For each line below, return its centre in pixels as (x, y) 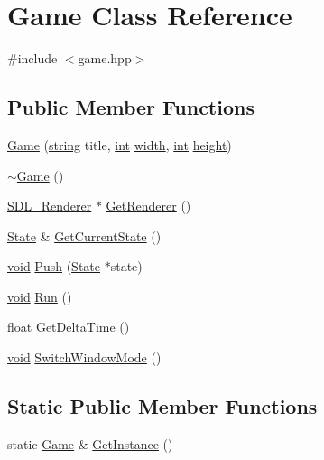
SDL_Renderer (50, 206)
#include (32, 58)
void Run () (40, 296)
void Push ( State (54, 266)
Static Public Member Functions (162, 406)
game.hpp (105, 58)
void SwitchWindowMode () (84, 357)
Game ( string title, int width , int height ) (120, 144)
